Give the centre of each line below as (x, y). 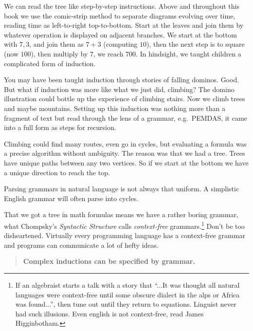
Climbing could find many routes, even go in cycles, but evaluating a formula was (125, 143)
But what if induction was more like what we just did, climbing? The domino (119, 89)
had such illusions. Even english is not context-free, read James (109, 313)
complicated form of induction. (50, 63)
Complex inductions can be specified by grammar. (109, 261)
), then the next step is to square (195, 44)
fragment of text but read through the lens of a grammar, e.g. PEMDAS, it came (126, 118)
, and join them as (56, 44)
